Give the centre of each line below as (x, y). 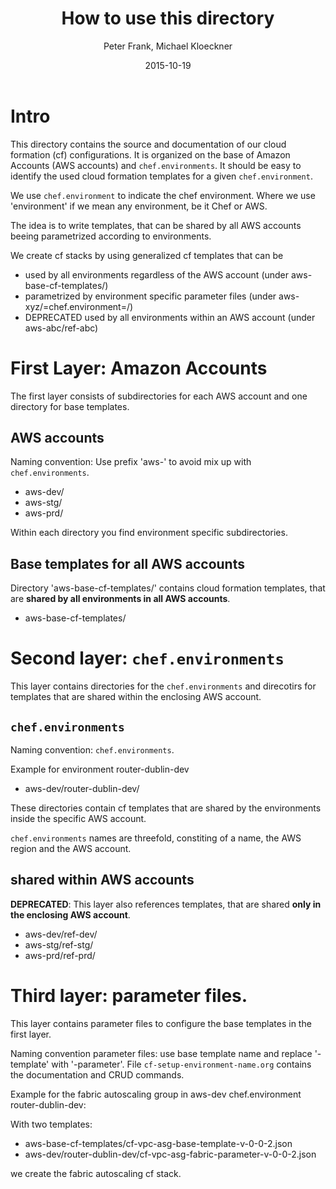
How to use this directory (168, 18)
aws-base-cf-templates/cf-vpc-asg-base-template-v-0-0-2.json (158, 1143)
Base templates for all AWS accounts (127, 563)
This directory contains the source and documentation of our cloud (148, 144)
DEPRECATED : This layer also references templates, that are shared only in (166, 904)
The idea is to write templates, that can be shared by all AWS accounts (156, 225)
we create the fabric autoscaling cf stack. (96, 1173)
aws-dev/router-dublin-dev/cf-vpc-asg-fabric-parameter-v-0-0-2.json (170, 1154)
